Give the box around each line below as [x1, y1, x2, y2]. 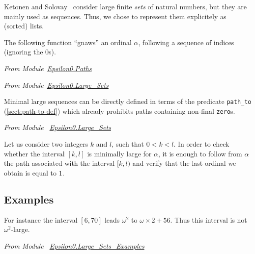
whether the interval [4, 148, 65, 158]
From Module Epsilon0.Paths [4, 63, 92, 73]
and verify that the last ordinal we [132, 158, 236, 168]
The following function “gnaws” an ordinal [4, 37, 132, 47]
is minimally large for [87, 148, 152, 158]
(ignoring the [4, 47, 43, 57]
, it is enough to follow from [158, 148, 242, 158]
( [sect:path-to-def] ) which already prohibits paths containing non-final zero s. [4, 105, 235, 116]
